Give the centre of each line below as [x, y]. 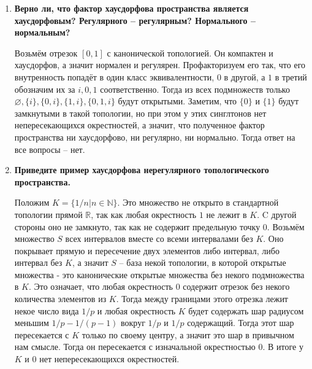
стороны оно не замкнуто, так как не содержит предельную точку [137, 226]
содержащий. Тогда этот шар [241, 323]
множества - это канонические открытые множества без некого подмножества [159, 274]
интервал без [38, 262]
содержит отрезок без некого [236, 286]
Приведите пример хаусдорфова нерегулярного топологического [142, 170]
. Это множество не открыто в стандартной [198, 202]
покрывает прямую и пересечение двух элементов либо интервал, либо [147, 250]
